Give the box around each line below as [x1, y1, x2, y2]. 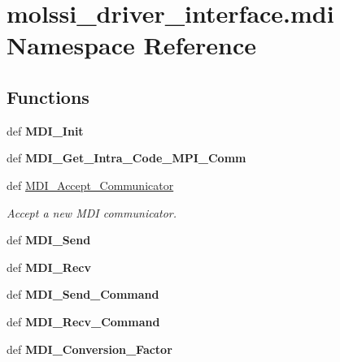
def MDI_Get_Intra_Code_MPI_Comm [7, 149, 246, 166]
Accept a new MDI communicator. [7, 204, 177, 221]
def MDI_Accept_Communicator [7, 176, 174, 193]
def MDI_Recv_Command [7, 312, 160, 330]
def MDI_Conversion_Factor [7, 340, 172, 357]
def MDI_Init [7, 122, 84, 139]
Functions [7, 84, 89, 109]
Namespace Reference [7, 28, 256, 62]
